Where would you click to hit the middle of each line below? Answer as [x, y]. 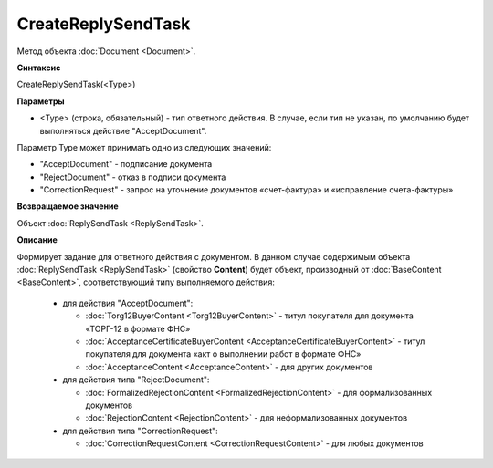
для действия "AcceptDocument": [128, 303]
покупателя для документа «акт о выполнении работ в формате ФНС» [223, 354]
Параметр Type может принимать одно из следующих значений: [144, 147]
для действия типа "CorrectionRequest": [140, 431]
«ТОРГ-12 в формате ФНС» [138, 328]
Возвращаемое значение [68, 206]
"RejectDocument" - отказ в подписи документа [133, 177]
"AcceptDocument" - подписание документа [126, 164]
